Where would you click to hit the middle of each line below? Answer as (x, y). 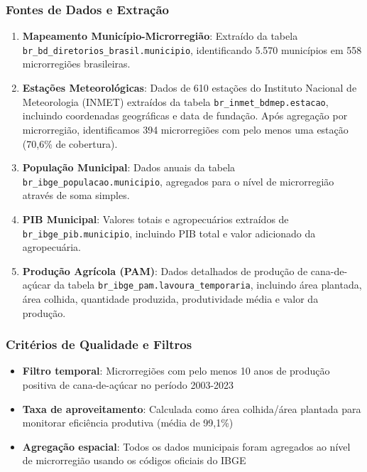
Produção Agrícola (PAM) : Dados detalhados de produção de (165, 270)
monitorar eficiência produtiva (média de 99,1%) (128, 423)
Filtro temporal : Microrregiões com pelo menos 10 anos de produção (176, 371)
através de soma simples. (76, 195)
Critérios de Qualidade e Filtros (99, 344)
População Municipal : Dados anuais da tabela (129, 167)
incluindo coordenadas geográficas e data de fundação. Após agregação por (185, 116)
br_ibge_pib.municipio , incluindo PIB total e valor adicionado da (169, 233)
